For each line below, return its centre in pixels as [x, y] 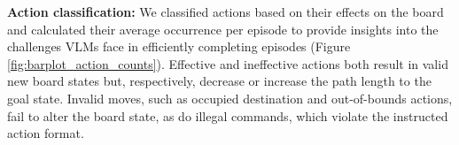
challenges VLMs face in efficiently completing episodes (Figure [179, 46]
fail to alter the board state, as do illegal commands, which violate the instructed [228, 115]
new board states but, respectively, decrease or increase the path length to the [219, 81]
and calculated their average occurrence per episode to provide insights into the [223, 29]
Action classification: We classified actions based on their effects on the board [226, 11]
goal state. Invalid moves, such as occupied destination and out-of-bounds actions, [230, 98]
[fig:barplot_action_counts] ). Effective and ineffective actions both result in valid [228, 63]
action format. [46, 133]
